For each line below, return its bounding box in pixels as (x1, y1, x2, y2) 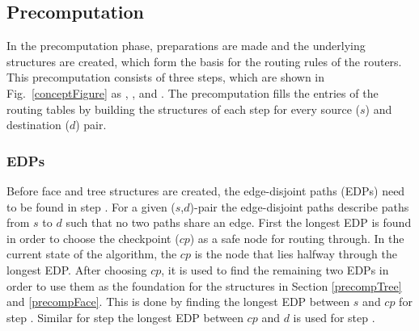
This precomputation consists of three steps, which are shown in (6, 69, 325, 86)
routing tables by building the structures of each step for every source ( (6, 100, 360, 117)
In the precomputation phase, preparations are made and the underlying (6, 37, 366, 54)
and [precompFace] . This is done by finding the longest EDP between (6, 293, 350, 310)
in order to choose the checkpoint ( (6, 229, 180, 246)
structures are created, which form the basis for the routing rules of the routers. (6, 52, 402, 69)
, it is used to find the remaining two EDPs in (161, 261, 389, 278)
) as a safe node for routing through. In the (189, 229, 404, 246)
